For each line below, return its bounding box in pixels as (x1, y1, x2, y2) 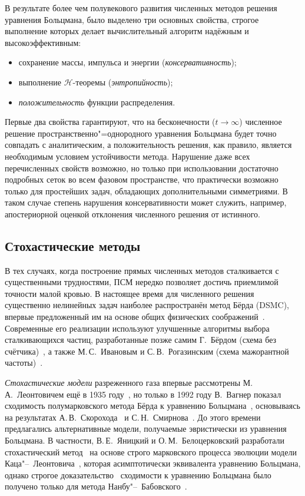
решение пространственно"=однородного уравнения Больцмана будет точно (5, 127, 277, 139)
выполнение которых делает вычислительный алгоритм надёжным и (5, 25, 249, 37)
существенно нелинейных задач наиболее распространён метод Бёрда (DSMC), (5, 299, 289, 311)
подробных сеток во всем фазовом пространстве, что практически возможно (5, 173, 279, 186)
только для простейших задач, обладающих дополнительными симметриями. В (5, 184, 288, 197)
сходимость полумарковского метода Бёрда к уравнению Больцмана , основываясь (5, 399, 300, 412)
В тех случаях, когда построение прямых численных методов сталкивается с (5, 264, 279, 276)
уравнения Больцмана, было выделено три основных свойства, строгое (5, 13, 259, 25)
